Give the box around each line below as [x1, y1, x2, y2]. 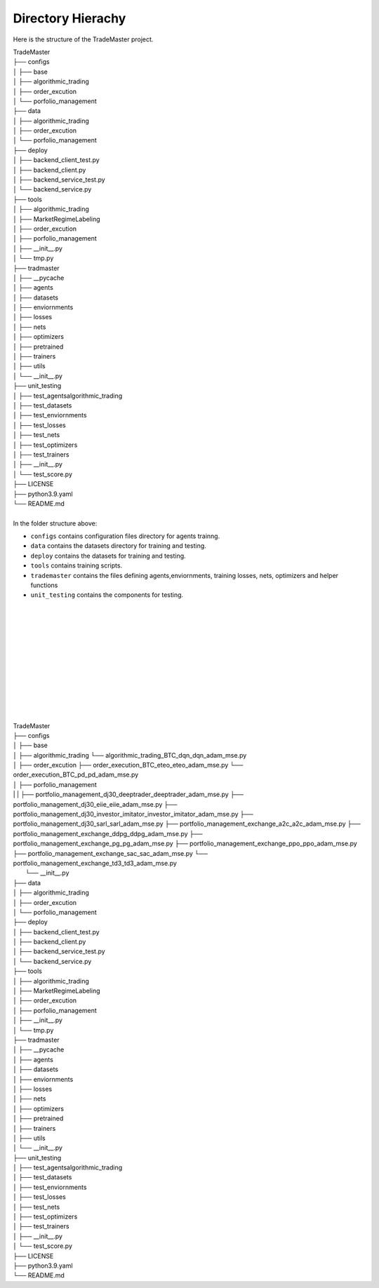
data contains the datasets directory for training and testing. [30, 542, 206, 550]
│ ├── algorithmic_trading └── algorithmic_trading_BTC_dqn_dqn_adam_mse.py [13, 751, 247, 759]
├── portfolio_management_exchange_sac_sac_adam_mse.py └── [13, 849, 208, 857]
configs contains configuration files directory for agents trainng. [30, 532, 220, 540]
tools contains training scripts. [30, 561, 123, 570]
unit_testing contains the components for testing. [30, 591, 184, 599]
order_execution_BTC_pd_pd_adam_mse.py [13, 770, 139, 779]
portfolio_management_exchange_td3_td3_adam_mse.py [13, 859, 177, 867]
